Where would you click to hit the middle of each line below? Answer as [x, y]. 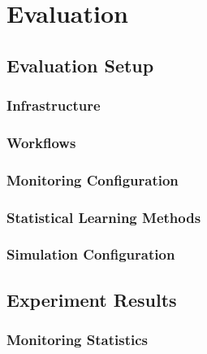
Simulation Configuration [91, 254]
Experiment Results [92, 299]
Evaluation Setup [80, 65]
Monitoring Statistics [77, 340]
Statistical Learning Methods [104, 217]
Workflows [41, 142]
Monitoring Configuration [93, 179]
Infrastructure [54, 105]
